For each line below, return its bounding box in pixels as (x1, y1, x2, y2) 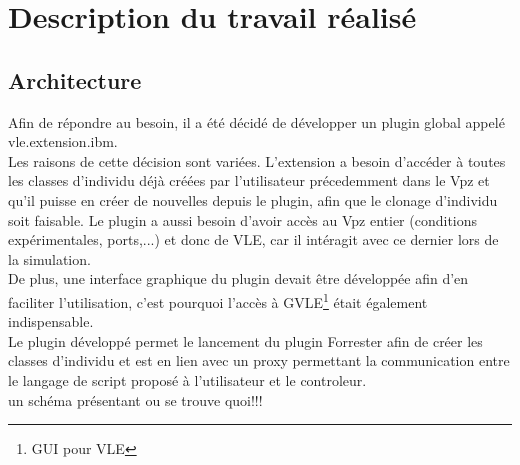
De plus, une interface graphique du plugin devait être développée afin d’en (8, 268, 469, 289)
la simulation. (8, 248, 91, 269)
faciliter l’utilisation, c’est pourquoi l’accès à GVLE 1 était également (8, 288, 428, 312)
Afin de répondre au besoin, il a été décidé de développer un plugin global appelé (8, 111, 505, 132)
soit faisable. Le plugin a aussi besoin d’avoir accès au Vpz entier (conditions (8, 209, 478, 230)
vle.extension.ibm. (8, 131, 118, 152)
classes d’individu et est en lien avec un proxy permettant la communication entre (8, 350, 510, 371)
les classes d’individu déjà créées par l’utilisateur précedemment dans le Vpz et (8, 170, 490, 191)
